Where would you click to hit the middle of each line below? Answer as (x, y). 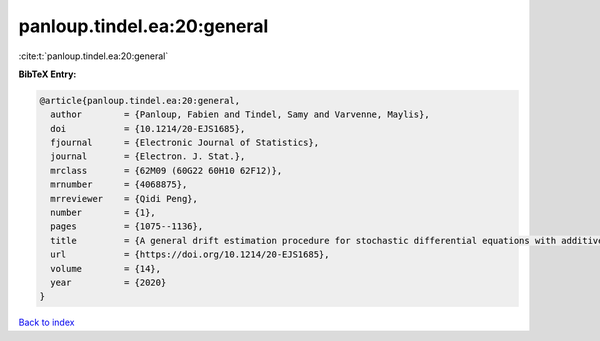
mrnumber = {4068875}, (119, 184)
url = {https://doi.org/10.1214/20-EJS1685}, (190, 254)
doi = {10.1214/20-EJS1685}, (148, 128)
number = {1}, (103, 213)
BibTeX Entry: (47, 74)
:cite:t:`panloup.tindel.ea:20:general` (93, 56)
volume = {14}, (106, 268)
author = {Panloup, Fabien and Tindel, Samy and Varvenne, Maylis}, (240, 114)
